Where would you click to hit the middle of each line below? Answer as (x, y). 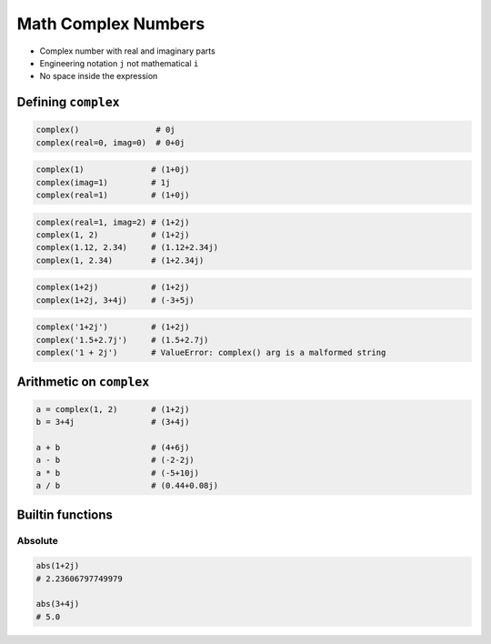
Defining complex (68, 102)
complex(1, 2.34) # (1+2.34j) (120, 260)
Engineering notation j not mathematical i (119, 63)
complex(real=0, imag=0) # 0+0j (110, 142)
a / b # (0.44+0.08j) (127, 486)
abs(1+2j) (58, 566)
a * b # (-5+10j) (118, 473)
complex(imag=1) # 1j (103, 182)
